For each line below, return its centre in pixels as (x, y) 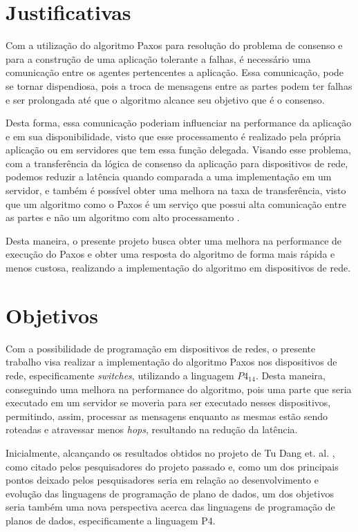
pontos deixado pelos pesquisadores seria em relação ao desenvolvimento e (162, 480)
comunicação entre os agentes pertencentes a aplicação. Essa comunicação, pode (175, 72)
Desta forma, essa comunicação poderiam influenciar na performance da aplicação (179, 123)
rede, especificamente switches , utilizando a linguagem (120, 375)
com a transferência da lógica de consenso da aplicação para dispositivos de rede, (177, 163)
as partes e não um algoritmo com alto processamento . (123, 217)
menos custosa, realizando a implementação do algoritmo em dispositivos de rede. (178, 268)
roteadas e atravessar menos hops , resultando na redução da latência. (152, 429)
